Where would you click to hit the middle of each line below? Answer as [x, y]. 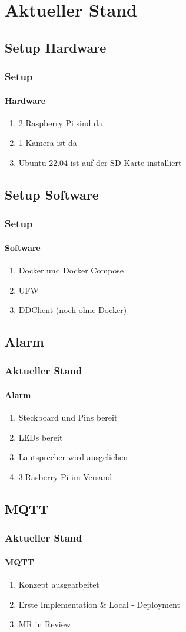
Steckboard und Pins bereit [68, 417]
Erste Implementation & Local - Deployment [99, 604]
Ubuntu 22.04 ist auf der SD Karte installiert [100, 162]
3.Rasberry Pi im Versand [65, 476]
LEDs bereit [41, 437]
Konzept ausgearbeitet [59, 584]
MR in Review [45, 624]
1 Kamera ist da [48, 143]
